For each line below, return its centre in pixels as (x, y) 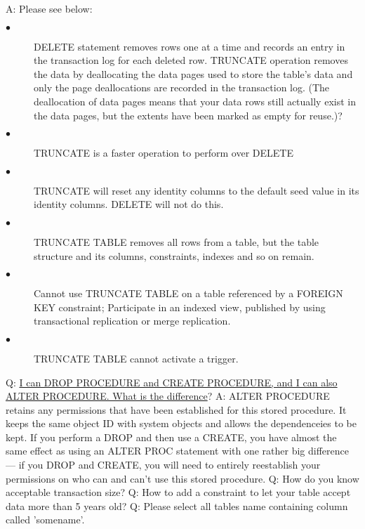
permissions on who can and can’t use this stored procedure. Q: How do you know (182, 478)
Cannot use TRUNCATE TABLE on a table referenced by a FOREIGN (188, 293)
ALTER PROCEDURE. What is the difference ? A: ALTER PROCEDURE (168, 396)
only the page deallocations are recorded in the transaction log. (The (182, 87)
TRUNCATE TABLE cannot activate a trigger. (136, 358)
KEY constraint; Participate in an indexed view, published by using (180, 307)
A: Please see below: (49, 8)
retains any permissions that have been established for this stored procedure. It (176, 409)
